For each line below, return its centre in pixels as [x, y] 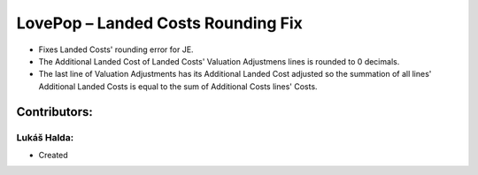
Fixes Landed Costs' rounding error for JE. [116, 49]
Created [53, 155]
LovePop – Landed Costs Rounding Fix [159, 23]
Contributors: [54, 112]
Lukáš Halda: [45, 137]
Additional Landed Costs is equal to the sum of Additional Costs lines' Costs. [178, 86]
